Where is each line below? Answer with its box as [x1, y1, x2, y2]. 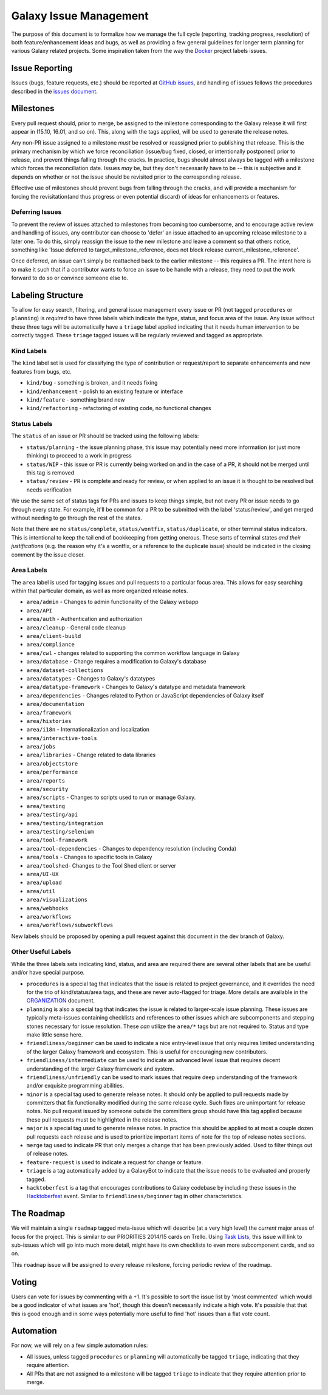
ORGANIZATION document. [26, 997, 95, 1004]
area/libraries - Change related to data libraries [26, 751, 156, 759]
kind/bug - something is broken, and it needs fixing [26, 379, 158, 386]
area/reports [26, 777, 66, 784]
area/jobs [26, 743, 56, 750]
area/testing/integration [26, 820, 104, 826]
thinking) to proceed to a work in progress [26, 452, 132, 459]
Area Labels [11, 566, 48, 574]
